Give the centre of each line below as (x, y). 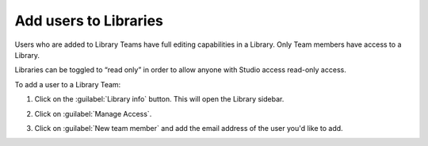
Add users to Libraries (89, 21)
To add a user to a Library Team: (68, 84)
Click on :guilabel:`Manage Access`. (93, 113)
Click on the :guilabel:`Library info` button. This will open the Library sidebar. (159, 99)
